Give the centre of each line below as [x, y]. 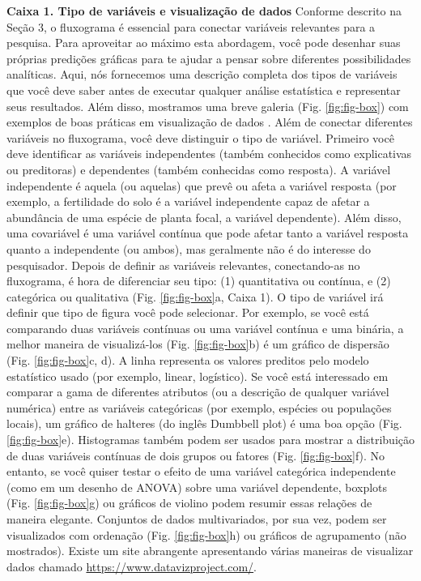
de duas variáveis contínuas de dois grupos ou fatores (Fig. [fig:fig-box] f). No [196, 455]
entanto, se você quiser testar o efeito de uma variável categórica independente [201, 471]
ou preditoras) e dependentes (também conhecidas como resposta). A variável [199, 169]
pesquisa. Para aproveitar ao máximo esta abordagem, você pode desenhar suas [204, 43]
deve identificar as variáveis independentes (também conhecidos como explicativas [209, 154]
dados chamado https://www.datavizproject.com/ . [132, 566]
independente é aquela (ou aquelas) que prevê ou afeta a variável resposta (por [202, 185]
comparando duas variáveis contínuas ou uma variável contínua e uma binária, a [205, 328]
